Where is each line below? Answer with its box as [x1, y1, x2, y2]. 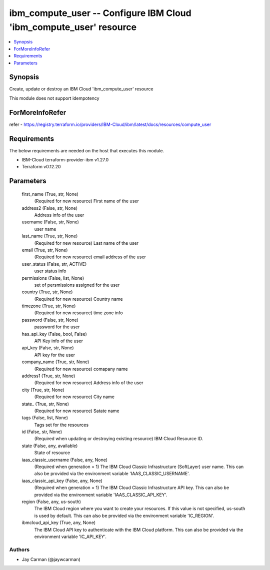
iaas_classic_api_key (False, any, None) [21, 478, 102, 484]
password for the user [34, 324, 80, 330]
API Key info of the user [34, 338, 83, 344]
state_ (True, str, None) [21, 401, 69, 407]
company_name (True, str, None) [21, 359, 89, 365]
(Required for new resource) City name [34, 394, 115, 400]
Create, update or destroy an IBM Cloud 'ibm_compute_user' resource [9, 86, 153, 92]
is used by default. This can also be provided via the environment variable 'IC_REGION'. [34, 513, 214, 519]
